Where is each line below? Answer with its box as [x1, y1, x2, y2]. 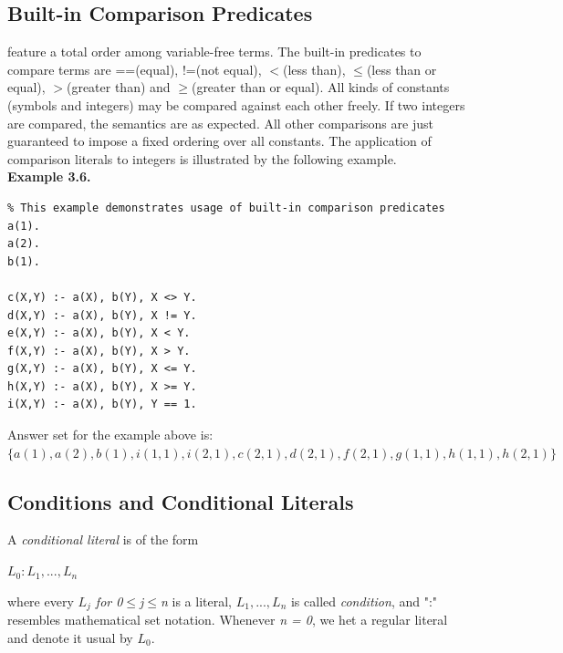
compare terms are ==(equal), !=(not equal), [7, 59, 262, 78]
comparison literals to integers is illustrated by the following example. [7, 149, 397, 168]
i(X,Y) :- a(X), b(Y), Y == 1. [7, 398, 197, 411]
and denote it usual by [7, 627, 133, 647]
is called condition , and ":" [290, 591, 438, 610]
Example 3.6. [7, 167, 91, 186]
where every [7, 591, 74, 610]
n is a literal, [161, 591, 232, 610]
